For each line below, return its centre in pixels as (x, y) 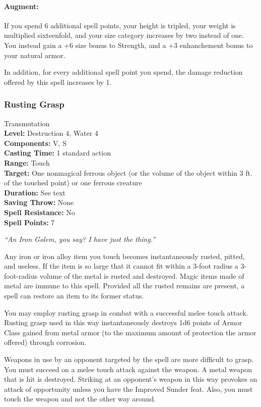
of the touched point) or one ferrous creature (73, 183)
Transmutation (27, 123)
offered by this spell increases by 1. (58, 82)
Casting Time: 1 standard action (57, 153)
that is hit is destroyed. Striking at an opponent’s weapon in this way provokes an (131, 379)
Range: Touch (27, 162)
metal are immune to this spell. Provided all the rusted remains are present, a (124, 286)
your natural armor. (35, 55)
